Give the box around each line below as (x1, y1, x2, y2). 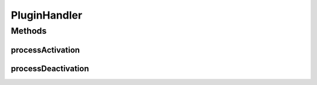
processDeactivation (11, 63, 89, 73)
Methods (11, 26, 47, 36)
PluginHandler (11, 9, 82, 22)
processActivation (11, 45, 80, 55)
